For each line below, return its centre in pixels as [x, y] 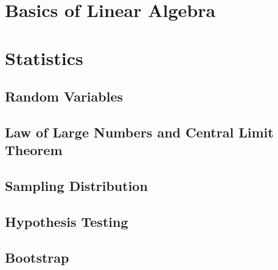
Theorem [34, 150]
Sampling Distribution [76, 186]
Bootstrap [37, 257]
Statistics [44, 57]
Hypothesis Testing [67, 221]
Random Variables [64, 96]
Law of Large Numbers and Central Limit [139, 132]
